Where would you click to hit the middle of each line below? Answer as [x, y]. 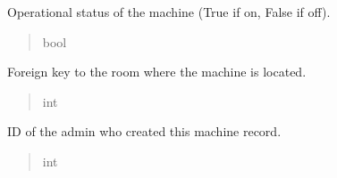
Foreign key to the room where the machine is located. [157, 72]
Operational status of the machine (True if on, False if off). [169, 12]
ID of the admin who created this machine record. [144, 131]
